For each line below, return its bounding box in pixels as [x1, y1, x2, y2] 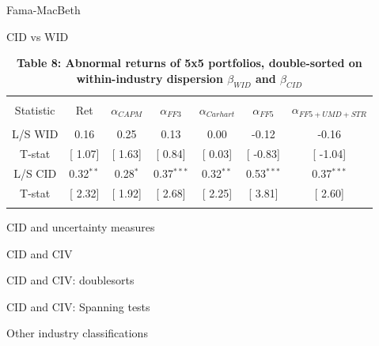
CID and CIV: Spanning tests [6, 298, 150, 314]
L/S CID [13, 164, 57, 181]
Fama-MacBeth [6, 2, 81, 17]
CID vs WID [6, 28, 69, 44]
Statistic [14, 101, 55, 118]
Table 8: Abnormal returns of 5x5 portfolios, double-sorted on [16, 55, 362, 71]
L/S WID [12, 126, 59, 142]
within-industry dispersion [76, 70, 223, 86]
